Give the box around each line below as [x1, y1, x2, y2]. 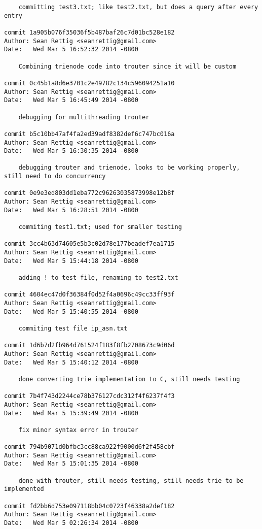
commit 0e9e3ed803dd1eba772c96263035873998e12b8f [4, 189, 175, 197]
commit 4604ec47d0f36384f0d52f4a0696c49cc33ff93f [4, 291, 175, 299]
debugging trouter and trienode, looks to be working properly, [18, 164, 240, 172]
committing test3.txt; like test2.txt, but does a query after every [18, 4, 258, 11]
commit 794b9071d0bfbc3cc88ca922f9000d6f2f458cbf [4, 443, 175, 451]
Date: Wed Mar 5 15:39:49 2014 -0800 [4, 409, 138, 417]
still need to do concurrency [4, 173, 106, 180]
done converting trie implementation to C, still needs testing [18, 375, 240, 383]
